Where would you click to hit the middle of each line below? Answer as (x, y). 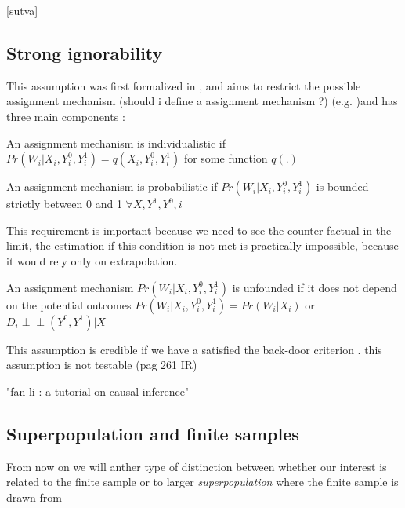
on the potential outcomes (69, 304)
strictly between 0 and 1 (64, 204)
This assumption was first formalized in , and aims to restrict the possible (184, 85)
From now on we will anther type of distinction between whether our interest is (197, 466)
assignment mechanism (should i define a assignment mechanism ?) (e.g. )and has (202, 101)
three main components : (66, 116)
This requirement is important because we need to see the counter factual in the (199, 230)
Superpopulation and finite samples (153, 433)
